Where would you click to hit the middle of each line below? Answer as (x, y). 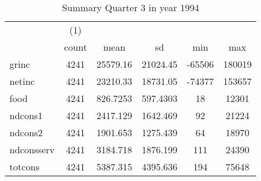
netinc (22, 81)
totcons (25, 167)
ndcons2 (26, 132)
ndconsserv (32, 149)
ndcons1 (26, 115)
